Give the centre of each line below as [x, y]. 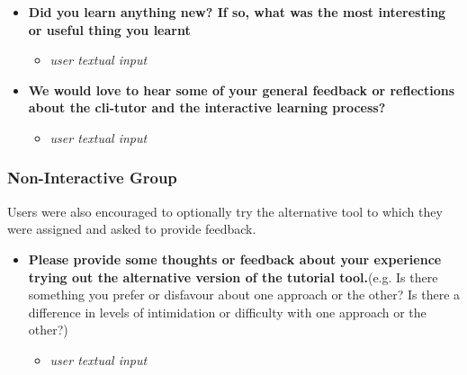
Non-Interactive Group [92, 178]
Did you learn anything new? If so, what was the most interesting [237, 12]
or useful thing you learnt [109, 29]
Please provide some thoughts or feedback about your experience [235, 259]
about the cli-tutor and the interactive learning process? [207, 107]
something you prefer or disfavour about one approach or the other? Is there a [244, 295]
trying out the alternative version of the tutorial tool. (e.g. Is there [233, 277]
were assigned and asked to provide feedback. [132, 229]
